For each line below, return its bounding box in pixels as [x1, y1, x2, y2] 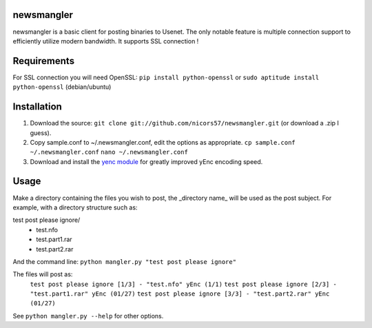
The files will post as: [12, 270, 73, 278]
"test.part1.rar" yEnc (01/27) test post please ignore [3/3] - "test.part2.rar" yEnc [30, 290, 330, 298]
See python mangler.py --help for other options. [12, 311, 164, 320]
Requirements [12, 55, 75, 67]
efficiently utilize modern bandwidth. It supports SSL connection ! [12, 37, 199, 45]
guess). [30, 128, 52, 137]
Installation [12, 101, 62, 113]
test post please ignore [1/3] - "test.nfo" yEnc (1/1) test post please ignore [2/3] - [30, 280, 337, 288]
